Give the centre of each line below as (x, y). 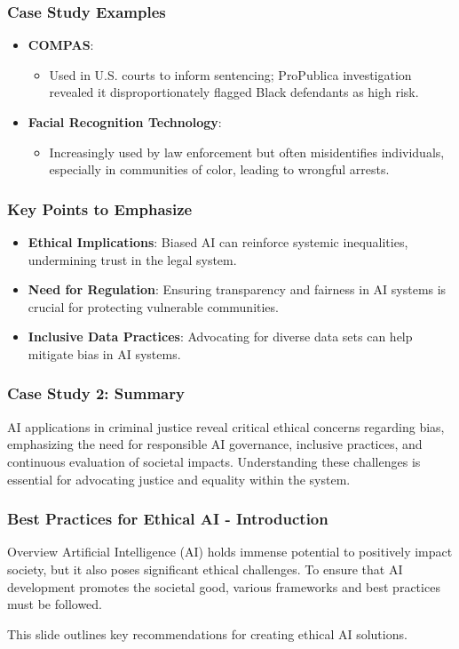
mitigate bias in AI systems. (104, 353)
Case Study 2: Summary (96, 393)
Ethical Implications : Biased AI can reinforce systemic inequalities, (218, 242)
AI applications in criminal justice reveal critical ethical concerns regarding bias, (226, 426)
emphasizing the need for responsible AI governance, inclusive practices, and (215, 444)
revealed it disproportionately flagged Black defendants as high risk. (234, 92)
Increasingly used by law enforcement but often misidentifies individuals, (247, 152)
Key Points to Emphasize (100, 208)
